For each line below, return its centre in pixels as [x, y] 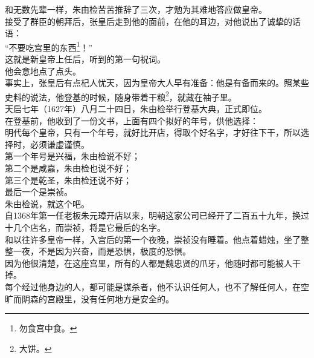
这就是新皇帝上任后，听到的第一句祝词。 [85, 59]
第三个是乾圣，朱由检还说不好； [68, 180]
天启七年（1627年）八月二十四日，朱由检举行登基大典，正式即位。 [136, 109]
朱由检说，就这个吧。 [47, 203]
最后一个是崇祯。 [39, 192]
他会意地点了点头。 [43, 71]
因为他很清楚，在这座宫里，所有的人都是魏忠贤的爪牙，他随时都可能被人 [149, 263]
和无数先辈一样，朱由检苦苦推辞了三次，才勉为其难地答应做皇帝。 [136, 9]
